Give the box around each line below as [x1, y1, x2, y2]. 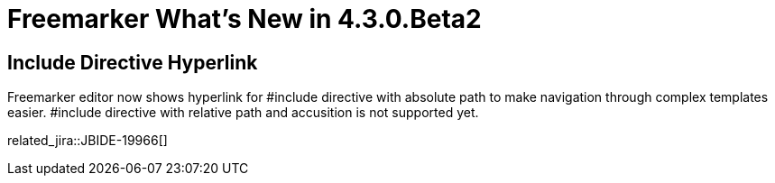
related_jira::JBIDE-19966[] [7, 133, 168, 149]
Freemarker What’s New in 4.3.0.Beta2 [7, 4, 482, 34]
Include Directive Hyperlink [7, 50, 258, 74]
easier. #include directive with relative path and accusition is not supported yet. [7, 105, 479, 121]
